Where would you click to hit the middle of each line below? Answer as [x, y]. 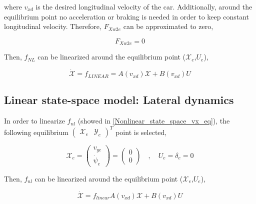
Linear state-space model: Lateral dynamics [119, 100]
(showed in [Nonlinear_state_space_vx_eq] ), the [154, 121]
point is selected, [141, 132]
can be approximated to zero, [168, 26]
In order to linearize [34, 121]
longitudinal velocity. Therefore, [53, 26]
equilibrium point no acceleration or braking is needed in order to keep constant [127, 16]
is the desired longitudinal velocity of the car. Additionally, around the [144, 6]
